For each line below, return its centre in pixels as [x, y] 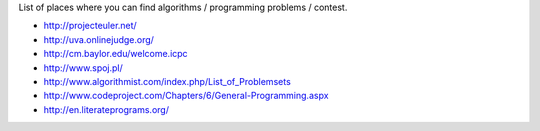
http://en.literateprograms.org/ [106, 109]
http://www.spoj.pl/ [83, 67]
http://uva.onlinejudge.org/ [99, 39]
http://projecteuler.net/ [90, 26]
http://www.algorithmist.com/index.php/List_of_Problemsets [167, 81]
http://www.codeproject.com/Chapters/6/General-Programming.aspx [186, 96]
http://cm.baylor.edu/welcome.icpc [116, 54]
